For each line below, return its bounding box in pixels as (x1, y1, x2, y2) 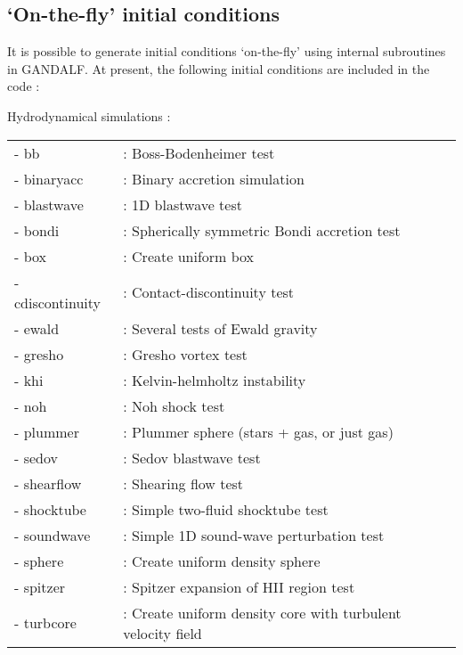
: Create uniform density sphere (123, 550, 321, 571)
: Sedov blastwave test (123, 446, 261, 468)
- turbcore (14, 612, 77, 634)
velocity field (123, 622, 202, 643)
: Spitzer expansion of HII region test (123, 576, 355, 597)
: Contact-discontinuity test (123, 282, 295, 303)
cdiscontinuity (14, 291, 101, 313)
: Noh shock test (123, 395, 225, 416)
